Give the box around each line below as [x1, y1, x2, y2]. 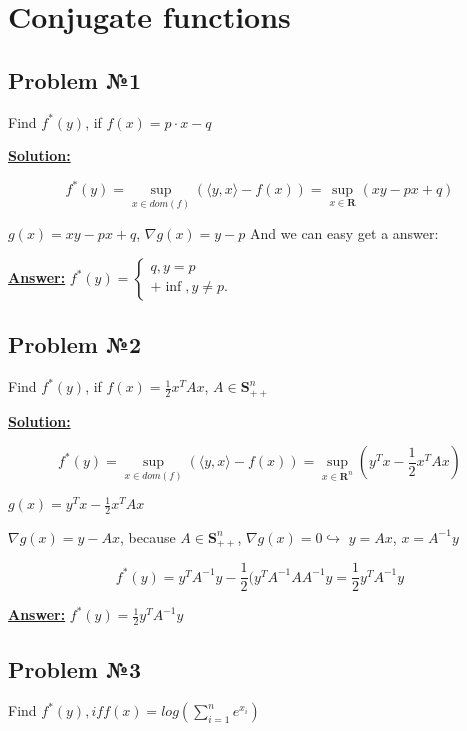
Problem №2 [8, 329, 142, 360]
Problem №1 [8, 64, 142, 95]
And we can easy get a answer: [250, 223, 439, 244]
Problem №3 [8, 653, 142, 684]
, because [120, 526, 176, 547]
